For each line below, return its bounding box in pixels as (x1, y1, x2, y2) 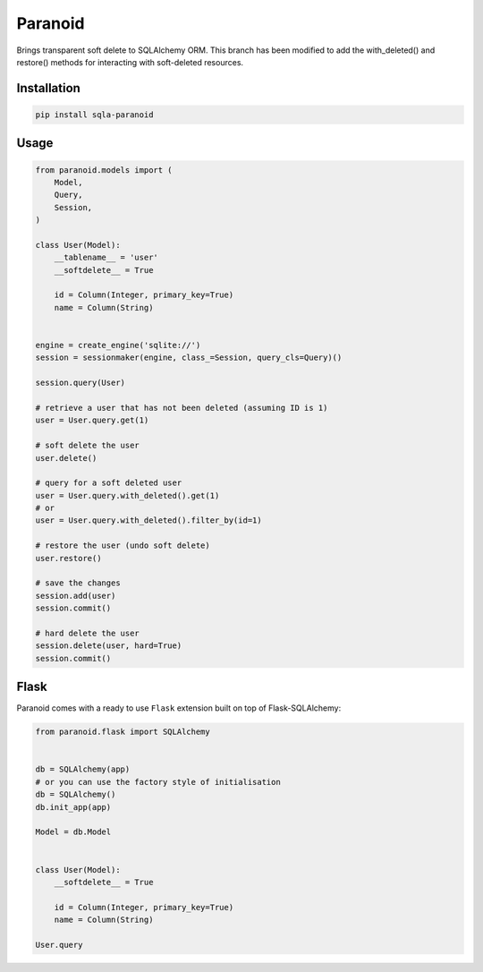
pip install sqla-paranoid (35, 109, 154, 120)
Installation (16, 81, 80, 96)
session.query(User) (35, 378, 125, 388)
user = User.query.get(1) (35, 415, 149, 425)
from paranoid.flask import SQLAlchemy (35, 727, 210, 738)
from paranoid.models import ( (35, 165, 174, 175)
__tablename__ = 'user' (54, 252, 158, 263)
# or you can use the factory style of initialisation (35, 777, 281, 787)
